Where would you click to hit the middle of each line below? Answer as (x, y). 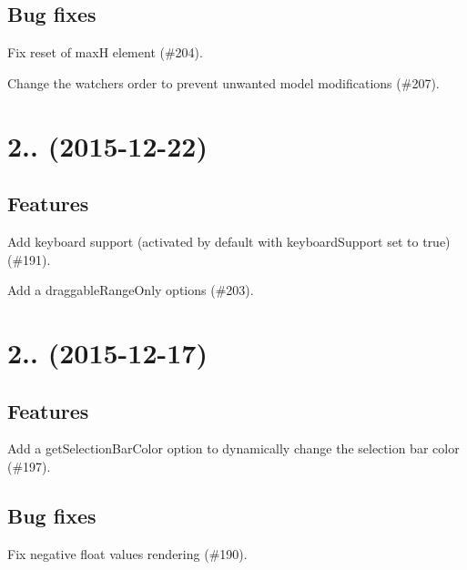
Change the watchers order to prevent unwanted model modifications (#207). (223, 82)
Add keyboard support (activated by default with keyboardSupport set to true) (229, 241)
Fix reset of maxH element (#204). (105, 52)
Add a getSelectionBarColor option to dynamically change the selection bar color (233, 448)
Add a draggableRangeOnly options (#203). (131, 290)
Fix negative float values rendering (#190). (127, 553)
